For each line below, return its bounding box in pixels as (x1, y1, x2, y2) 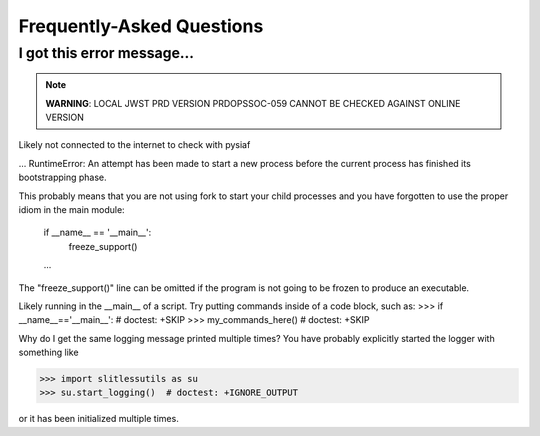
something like (18, 346, 79, 359)
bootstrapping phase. (18, 171, 107, 184)
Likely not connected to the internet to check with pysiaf (18, 139, 251, 151)
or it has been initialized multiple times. (18, 413, 179, 425)
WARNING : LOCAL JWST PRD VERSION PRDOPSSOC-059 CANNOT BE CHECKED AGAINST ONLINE (45, 97, 461, 109)
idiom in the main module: (18, 203, 125, 215)
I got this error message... (18, 44, 195, 62)
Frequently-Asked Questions (18, 15, 264, 37)
